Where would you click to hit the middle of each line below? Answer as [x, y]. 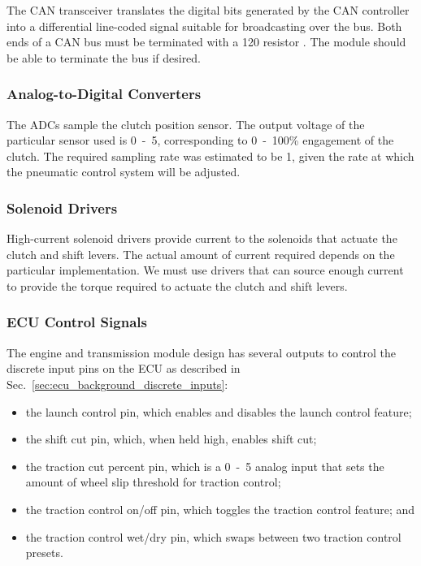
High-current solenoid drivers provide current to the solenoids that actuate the [202, 238]
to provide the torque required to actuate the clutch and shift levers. [177, 285]
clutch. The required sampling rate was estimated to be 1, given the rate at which [210, 156]
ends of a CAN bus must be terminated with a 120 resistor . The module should [206, 42]
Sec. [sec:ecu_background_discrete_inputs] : [117, 384]
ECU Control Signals [77, 322]
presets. [44, 553]
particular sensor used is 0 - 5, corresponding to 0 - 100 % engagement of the [200, 140]
